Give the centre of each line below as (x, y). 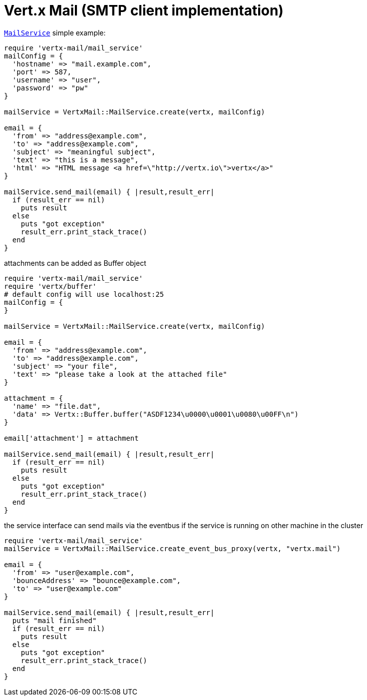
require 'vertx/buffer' (50, 286)
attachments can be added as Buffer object (75, 263)
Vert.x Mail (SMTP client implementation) (144, 10)
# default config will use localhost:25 (84, 294)
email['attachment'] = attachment (71, 438)
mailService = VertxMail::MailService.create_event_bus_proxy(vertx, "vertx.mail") (173, 548)
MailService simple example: (55, 32)
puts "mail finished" (54, 620)
